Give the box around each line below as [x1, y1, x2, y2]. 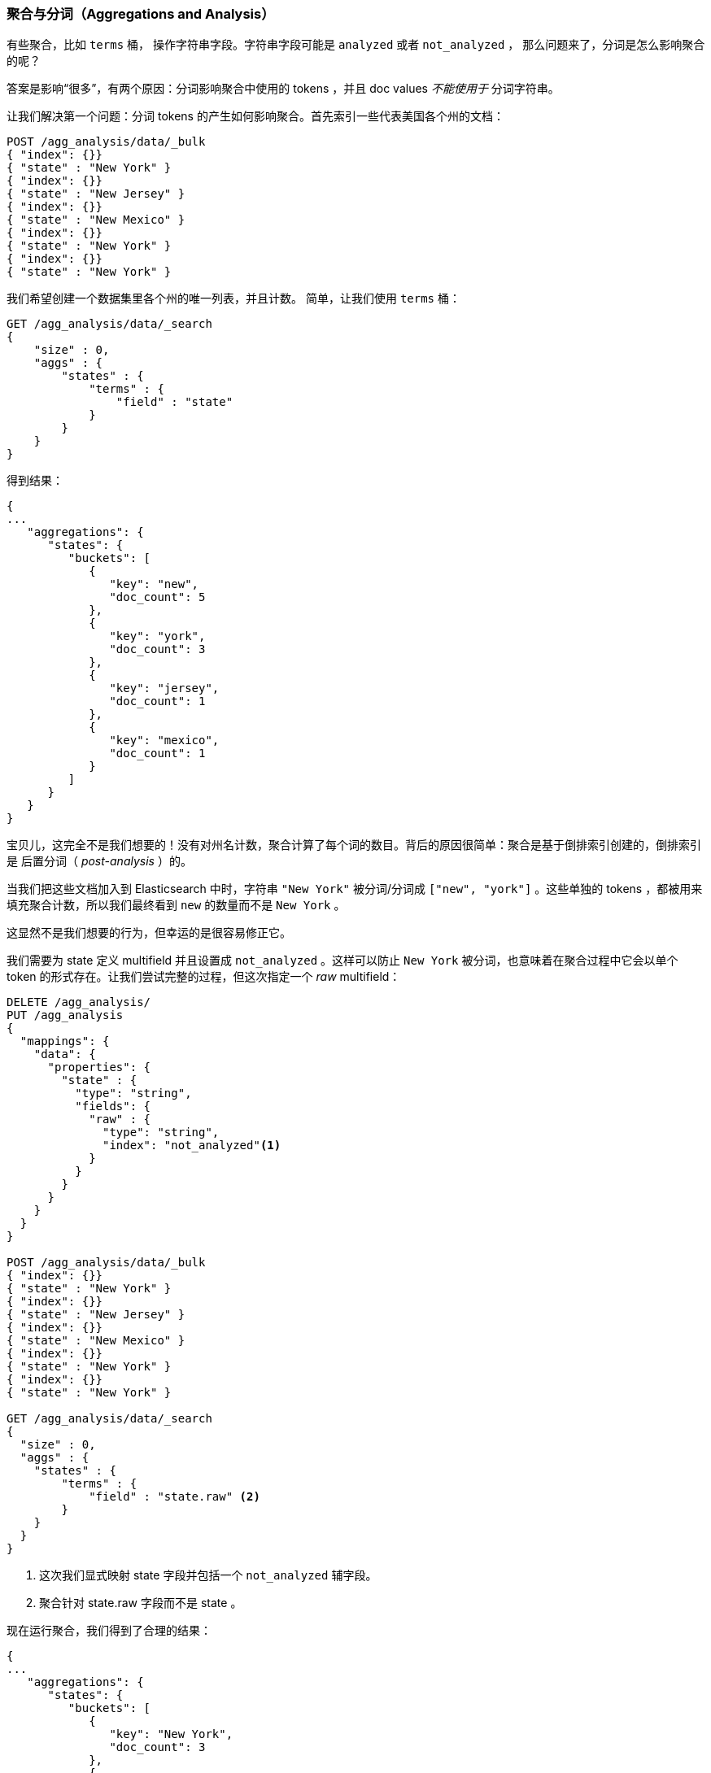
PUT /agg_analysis [7, 1008, 124, 1022]
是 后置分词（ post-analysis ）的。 [7, 854, 192, 869]
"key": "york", [109, 629, 206, 643]
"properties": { [47, 1061, 151, 1074]
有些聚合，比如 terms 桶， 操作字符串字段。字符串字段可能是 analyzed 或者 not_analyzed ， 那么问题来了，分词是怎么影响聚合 [7, 37, 705, 52]
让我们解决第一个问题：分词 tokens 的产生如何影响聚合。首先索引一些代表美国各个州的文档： [7, 109, 504, 124]
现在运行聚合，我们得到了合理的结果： [7, 1623, 212, 1638]
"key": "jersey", [109, 682, 220, 695]
